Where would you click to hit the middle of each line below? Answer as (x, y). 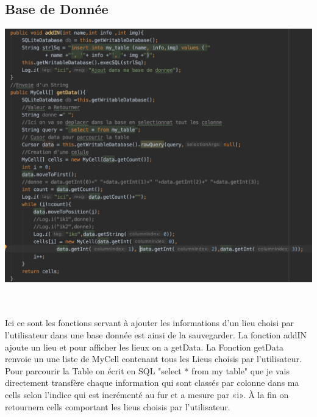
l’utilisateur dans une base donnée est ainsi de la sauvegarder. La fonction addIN (156, 334)
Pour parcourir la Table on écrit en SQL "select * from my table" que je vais (147, 370)
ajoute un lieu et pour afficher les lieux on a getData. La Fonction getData (144, 347)
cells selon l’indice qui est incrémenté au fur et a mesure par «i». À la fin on (147, 394)
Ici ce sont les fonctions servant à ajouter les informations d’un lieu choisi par (149, 323)
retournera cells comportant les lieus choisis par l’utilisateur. (118, 406)
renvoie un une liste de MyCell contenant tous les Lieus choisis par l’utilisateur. (153, 359)
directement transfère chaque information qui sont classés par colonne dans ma (152, 383)
